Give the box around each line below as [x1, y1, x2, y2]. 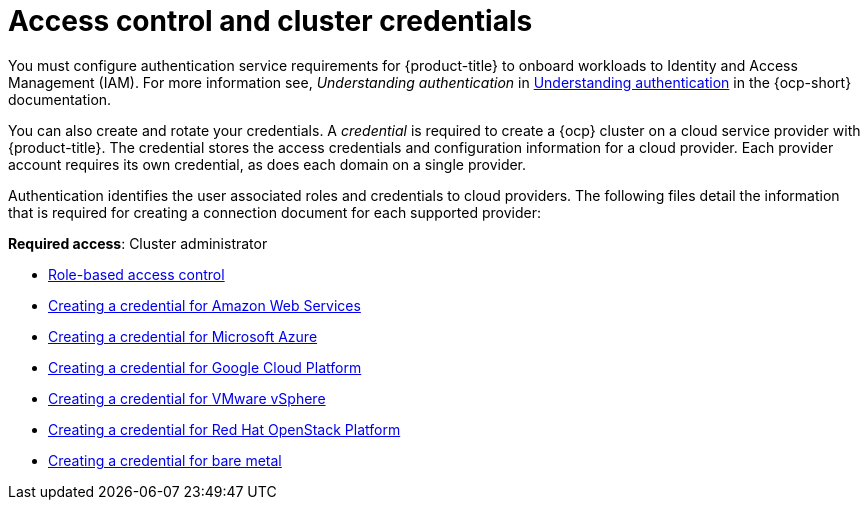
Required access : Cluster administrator [8, 234, 268, 252]
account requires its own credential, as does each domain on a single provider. [8, 155, 527, 173]
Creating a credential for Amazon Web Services [48, 296, 361, 314]
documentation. [8, 90, 112, 108]
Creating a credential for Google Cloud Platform [48, 358, 362, 376]
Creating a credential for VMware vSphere [48, 389, 326, 407]
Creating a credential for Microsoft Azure [48, 327, 318, 345]
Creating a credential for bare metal [48, 451, 282, 469]
